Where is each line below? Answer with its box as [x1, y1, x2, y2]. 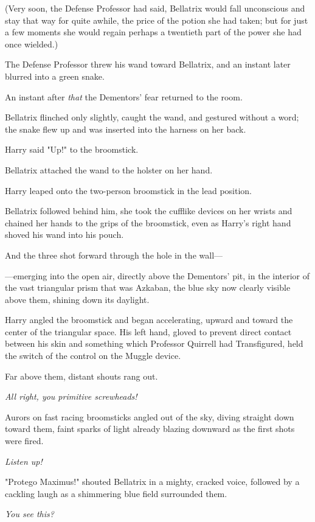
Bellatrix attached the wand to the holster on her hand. [5, 163, 213, 176]
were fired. [5, 434, 44, 447]
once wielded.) [5, 37, 58, 50]
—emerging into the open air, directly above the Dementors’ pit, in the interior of [5, 269, 310, 282]
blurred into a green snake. [5, 69, 105, 82]
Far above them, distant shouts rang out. [5, 369, 158, 382]
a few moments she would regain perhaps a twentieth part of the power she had [5, 26, 302, 38]
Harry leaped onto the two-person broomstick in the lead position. [5, 184, 252, 197]
